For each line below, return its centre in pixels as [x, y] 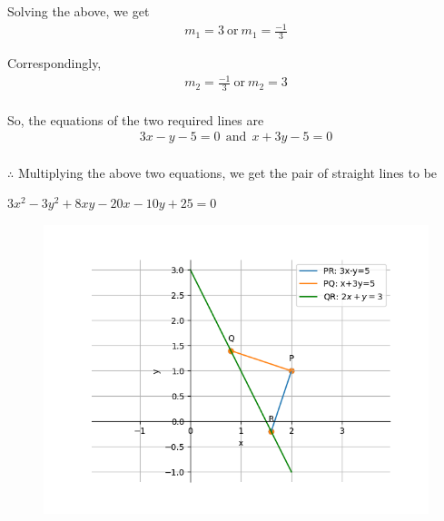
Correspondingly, [54, 62]
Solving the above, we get [79, 11]
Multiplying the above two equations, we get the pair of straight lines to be [227, 172]
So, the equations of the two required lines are [136, 119]
